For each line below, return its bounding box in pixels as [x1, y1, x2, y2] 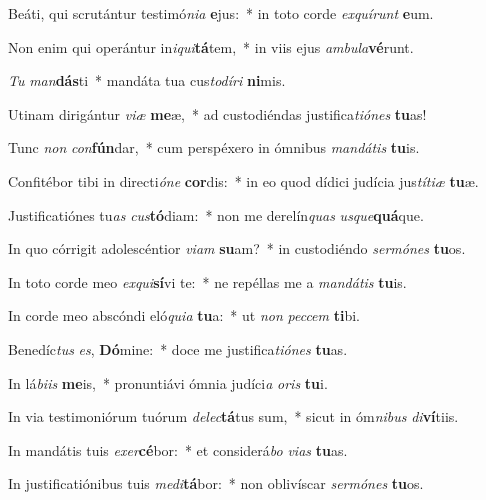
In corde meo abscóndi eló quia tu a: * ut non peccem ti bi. [8, 305, 360, 326]
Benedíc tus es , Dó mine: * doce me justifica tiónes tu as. [8, 338, 348, 359]
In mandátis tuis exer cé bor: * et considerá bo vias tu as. [8, 439, 348, 460]
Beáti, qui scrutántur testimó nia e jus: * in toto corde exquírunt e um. [8, 3, 434, 23]
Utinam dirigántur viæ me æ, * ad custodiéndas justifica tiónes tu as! [8, 103, 427, 124]
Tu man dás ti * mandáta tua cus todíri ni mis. [8, 70, 286, 91]
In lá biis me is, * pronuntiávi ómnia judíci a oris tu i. [8, 372, 328, 393]
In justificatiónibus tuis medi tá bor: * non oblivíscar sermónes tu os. [8, 473, 424, 494]
